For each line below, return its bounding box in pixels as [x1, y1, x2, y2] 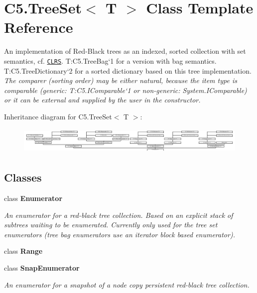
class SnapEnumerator [4, 262, 80, 273]
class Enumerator [4, 193, 63, 203]
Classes [4, 170, 42, 185]
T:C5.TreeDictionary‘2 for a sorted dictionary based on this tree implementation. [4, 65, 252, 76]
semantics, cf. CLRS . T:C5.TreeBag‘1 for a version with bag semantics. [4, 55, 217, 66]
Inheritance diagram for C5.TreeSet [4, 111, 112, 121]
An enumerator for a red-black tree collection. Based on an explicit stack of [4, 209, 233, 220]
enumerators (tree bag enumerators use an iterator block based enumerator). [4, 229, 235, 239]
